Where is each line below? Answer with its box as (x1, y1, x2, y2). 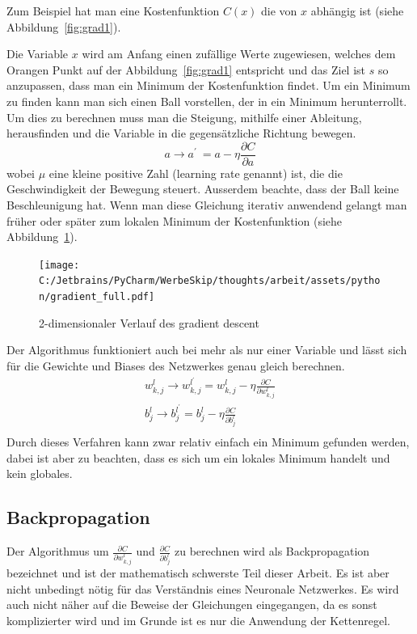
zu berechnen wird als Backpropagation (175, 543, 370, 560)
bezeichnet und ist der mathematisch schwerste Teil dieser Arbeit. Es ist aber (6, 564, 390, 581)
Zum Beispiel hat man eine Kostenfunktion (6, 2, 220, 19)
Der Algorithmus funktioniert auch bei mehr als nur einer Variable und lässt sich (6, 341, 407, 358)
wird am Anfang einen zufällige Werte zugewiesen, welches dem (82, 45, 396, 62)
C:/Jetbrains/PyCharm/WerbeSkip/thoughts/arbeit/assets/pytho (39, 275, 381, 287)
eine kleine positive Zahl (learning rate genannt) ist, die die (48, 164, 343, 181)
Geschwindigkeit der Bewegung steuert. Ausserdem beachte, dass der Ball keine (6, 180, 399, 197)
